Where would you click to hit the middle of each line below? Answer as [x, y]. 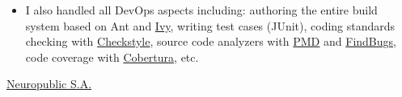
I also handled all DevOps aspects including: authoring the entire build [201, 10]
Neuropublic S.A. [49, 84]
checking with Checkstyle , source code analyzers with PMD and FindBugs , [211, 41]
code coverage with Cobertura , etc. [112, 57]
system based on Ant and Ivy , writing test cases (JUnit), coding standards [210, 25]
